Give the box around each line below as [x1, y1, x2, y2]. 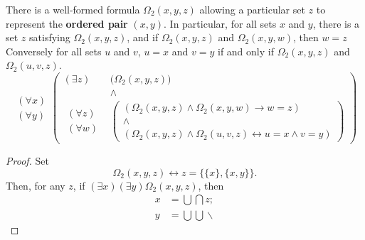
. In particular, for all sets [164, 16, 277, 31]
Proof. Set [6, 153, 49, 168]
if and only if [217, 43, 274, 58]
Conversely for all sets [6, 43, 102, 58]
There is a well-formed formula [6, 2, 140, 16]
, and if [127, 30, 159, 45]
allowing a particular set [199, 2, 305, 16]
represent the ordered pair [6, 16, 128, 31]
